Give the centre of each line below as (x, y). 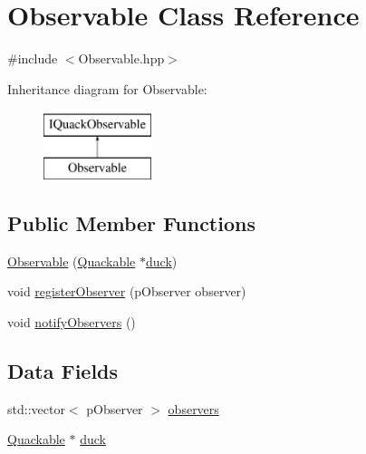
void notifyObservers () (72, 321)
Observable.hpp (121, 58)
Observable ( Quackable (72, 261)
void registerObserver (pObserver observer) (127, 291)
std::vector (36, 408)
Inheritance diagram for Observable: (107, 88)
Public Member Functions (131, 222)
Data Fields (63, 370)
